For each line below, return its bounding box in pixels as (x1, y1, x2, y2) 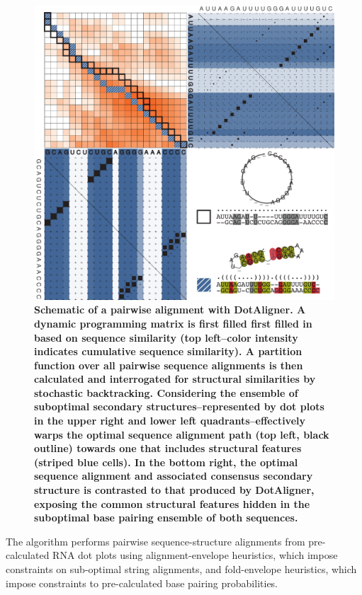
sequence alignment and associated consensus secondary (34, 468, 313, 483)
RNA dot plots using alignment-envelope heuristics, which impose (52, 548, 338, 562)
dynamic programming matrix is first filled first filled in (34, 316, 312, 330)
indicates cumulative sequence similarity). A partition (34, 344, 302, 359)
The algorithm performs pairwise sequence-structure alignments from (6, 533, 305, 548)
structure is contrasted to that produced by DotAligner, (34, 483, 315, 497)
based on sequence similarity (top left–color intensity (34, 330, 298, 345)
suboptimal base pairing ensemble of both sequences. (34, 510, 298, 525)
